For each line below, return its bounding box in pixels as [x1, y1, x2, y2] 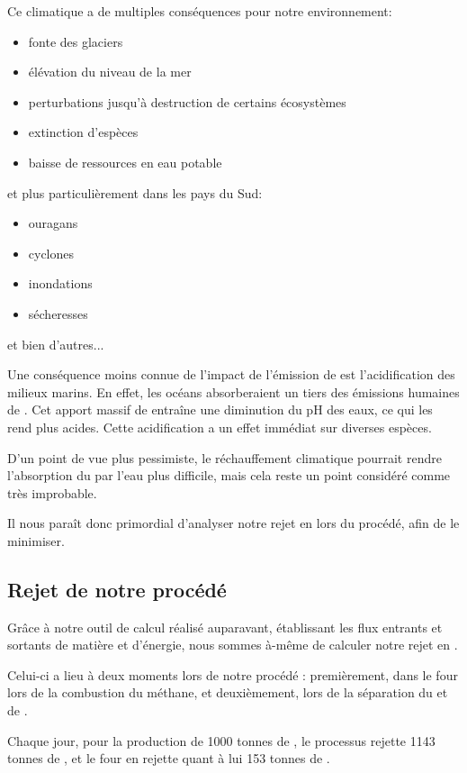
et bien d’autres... [7, 334, 104, 353]
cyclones [28, 243, 75, 262]
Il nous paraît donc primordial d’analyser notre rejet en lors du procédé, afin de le [7, 514, 460, 532]
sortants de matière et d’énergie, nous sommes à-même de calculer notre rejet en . [7, 635, 458, 654]
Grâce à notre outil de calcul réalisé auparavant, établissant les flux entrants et [7, 617, 443, 636]
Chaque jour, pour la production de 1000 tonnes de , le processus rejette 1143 [7, 731, 436, 750]
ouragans [28, 214, 78, 232]
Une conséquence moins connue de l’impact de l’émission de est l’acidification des [7, 365, 455, 384]
